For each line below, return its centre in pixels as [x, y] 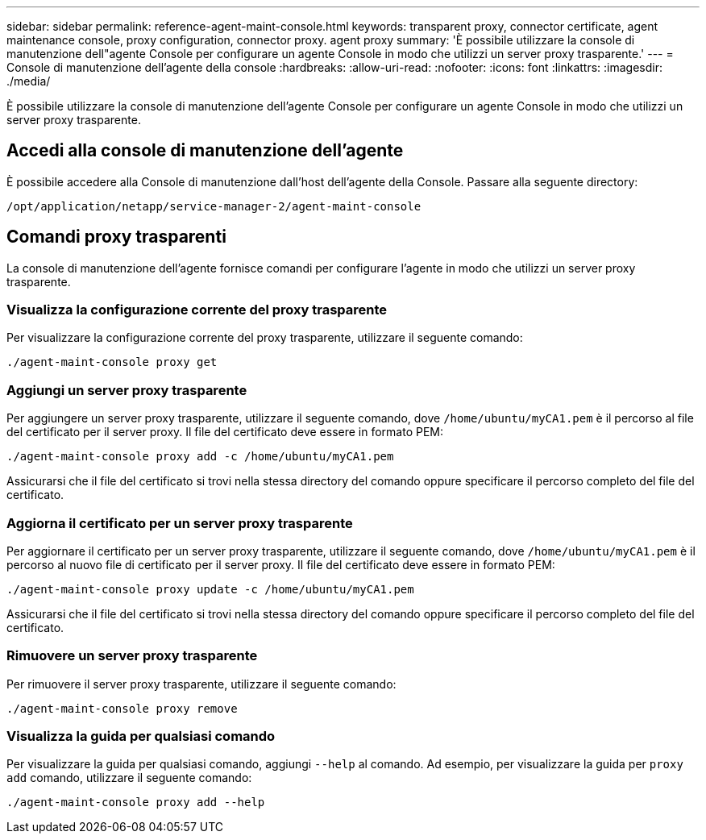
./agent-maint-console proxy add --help [136, 803]
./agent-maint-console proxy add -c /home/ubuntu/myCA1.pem [200, 457]
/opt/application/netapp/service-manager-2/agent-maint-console [214, 206]
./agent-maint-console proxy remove [122, 708]
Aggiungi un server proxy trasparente [127, 390]
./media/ [29, 81]
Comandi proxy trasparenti [116, 237]
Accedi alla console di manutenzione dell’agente [205, 151]
